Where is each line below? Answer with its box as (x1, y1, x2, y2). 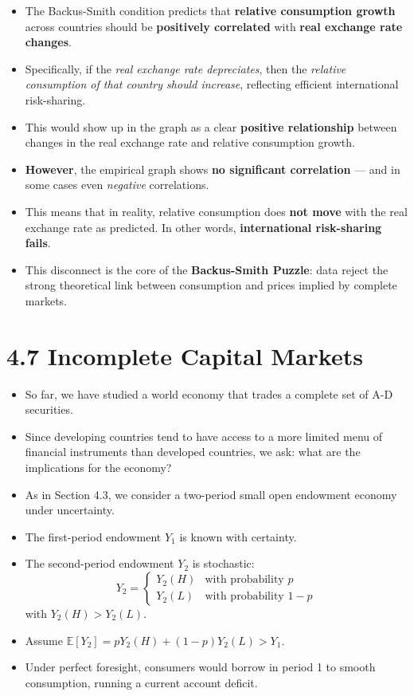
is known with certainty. (179, 528, 297, 545)
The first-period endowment (25, 528, 162, 545)
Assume (25, 631, 63, 648)
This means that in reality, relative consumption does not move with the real (25, 203, 408, 219)
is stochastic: (192, 555, 255, 572)
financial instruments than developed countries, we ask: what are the (25, 443, 361, 460)
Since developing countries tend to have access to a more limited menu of (25, 427, 383, 444)
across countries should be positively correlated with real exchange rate (25, 18, 403, 34)
